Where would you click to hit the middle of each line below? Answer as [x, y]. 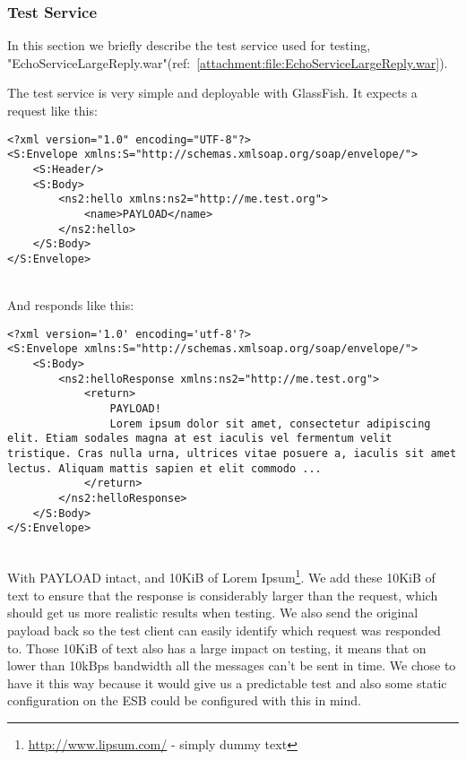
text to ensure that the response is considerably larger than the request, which [223, 595]
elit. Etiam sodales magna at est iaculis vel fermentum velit [200, 439]
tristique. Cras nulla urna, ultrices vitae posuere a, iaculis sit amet [232, 453]
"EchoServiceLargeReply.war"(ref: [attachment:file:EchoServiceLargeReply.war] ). [228, 62]
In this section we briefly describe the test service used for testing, [189, 45]
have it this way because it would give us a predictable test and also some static [227, 682]
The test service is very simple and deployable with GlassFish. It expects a [212, 93]
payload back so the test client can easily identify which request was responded [224, 630]
